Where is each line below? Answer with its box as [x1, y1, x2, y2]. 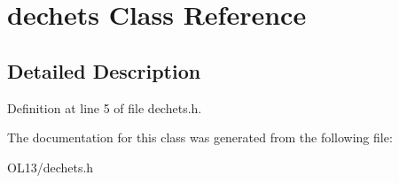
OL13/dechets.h [7, 157, 94, 176]
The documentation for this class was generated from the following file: [7, 128, 393, 147]
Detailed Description [7, 57, 201, 84]
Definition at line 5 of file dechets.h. [7, 98, 202, 117]
